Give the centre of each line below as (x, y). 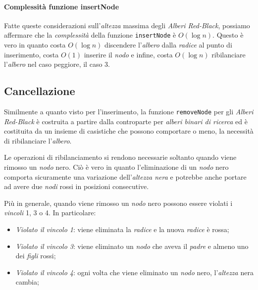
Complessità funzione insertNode (62, 6)
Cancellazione (40, 91)
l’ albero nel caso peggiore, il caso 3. (57, 64)
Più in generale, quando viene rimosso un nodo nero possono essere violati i (118, 203)
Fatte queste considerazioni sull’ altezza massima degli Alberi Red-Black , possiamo (127, 25)
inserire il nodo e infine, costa (128, 54)
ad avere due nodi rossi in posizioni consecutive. (77, 186)
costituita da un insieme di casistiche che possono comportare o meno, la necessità (129, 131)
